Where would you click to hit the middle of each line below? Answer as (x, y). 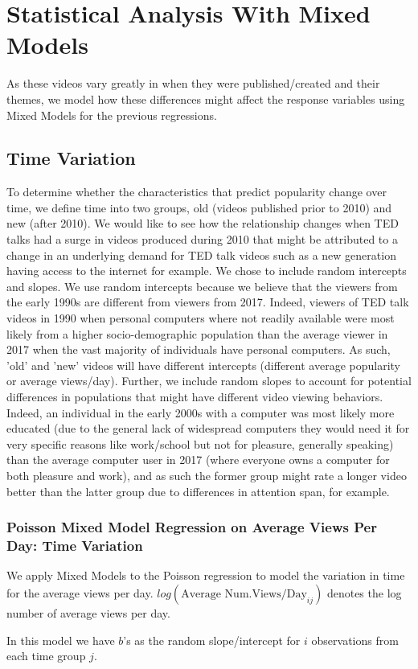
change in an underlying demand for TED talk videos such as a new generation (201, 254)
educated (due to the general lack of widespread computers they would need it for (208, 428)
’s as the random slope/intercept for (212, 640)
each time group (46, 656)
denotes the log (364, 592)
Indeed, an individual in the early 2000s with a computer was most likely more (201, 412)
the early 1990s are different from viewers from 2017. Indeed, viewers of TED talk (208, 302)
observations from (355, 640)
